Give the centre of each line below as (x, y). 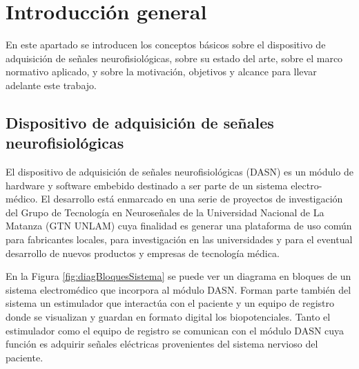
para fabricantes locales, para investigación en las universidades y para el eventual (179, 239)
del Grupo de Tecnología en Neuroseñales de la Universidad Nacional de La (165, 212)
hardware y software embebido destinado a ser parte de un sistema (147, 185)
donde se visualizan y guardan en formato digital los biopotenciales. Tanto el (168, 317)
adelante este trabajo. (51, 85)
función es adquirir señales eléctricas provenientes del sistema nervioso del (162, 344)
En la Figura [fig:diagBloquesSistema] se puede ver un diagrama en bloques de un (178, 276)
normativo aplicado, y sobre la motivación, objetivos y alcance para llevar (161, 72)
